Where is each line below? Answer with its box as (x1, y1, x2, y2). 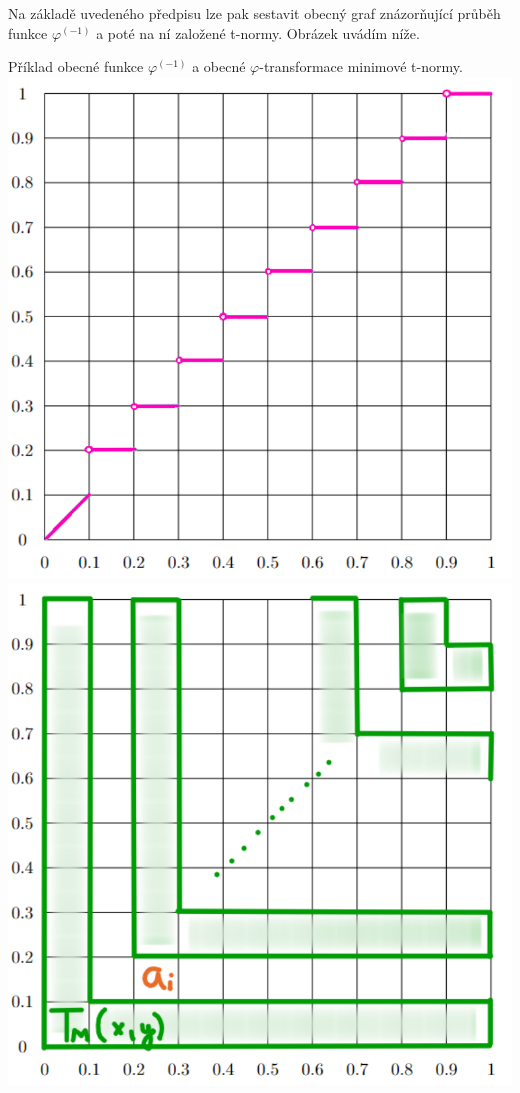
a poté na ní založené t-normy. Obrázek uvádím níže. (96, 22, 420, 43)
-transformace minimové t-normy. (259, 56, 463, 77)
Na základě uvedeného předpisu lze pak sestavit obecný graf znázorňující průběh (8, 3, 501, 23)
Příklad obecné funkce (8, 56, 144, 77)
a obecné (192, 56, 246, 77)
